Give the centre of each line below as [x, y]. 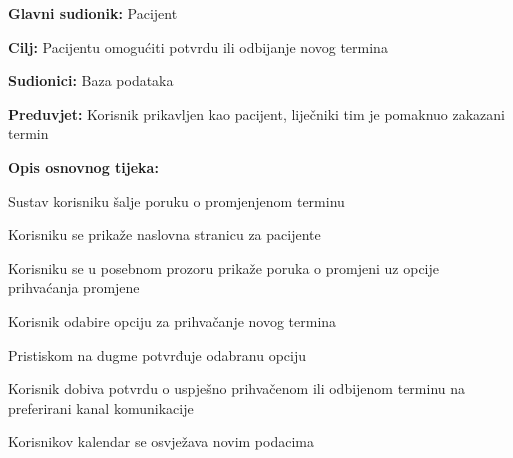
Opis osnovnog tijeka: [83, 166]
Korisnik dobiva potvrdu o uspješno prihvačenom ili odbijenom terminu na [237, 388]
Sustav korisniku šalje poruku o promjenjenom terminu [176, 200]
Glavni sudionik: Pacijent [93, 13]
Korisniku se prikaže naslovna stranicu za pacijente [164, 234]
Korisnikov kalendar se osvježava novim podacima [161, 441]
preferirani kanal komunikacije [101, 407]
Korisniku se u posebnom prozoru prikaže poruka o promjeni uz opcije [224, 267]
